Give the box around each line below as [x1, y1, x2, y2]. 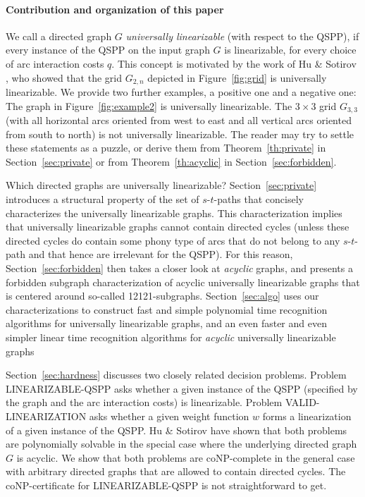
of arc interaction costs [6, 56, 104, 70]
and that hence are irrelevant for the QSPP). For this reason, [28, 247, 293, 262]
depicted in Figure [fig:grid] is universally [147, 70, 327, 85]
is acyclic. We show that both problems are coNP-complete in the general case [16, 450, 355, 465]
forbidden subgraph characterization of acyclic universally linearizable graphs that [6, 274, 360, 289]
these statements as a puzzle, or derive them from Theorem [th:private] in [6, 140, 326, 155]
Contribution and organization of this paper [6, 1, 224, 16]
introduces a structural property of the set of [6, 192, 199, 207]
